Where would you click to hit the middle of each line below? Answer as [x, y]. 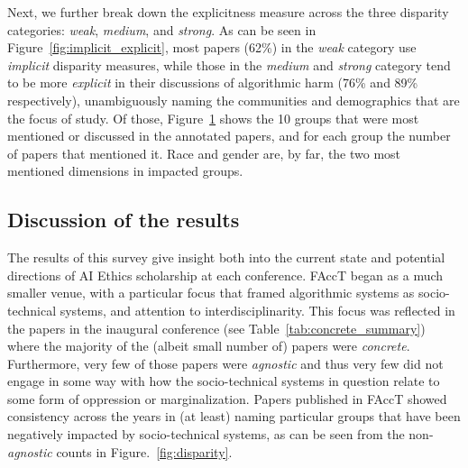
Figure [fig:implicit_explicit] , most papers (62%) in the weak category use [212, 47]
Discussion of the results [124, 220]
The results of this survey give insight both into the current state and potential [226, 257]
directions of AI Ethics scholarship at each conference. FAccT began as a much [225, 275]
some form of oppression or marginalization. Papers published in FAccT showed [227, 398]
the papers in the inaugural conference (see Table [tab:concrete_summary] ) [216, 328]
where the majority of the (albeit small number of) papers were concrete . [209, 346]
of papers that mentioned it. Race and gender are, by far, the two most [204, 153]
